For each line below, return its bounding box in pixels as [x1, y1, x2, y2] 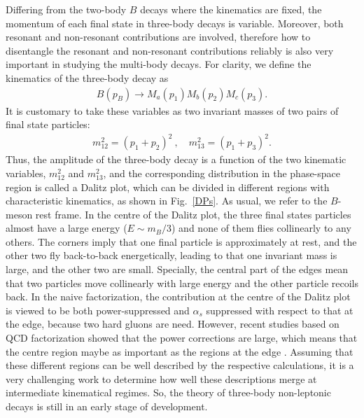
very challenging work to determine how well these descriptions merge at [6, 371, 317, 386]
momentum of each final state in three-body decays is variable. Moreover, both [6, 15, 344, 30]
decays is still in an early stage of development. [6, 399, 208, 413]
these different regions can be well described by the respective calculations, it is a [6, 358, 354, 372]
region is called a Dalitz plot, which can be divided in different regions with [6, 179, 330, 194]
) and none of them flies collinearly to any [171, 221, 351, 235]
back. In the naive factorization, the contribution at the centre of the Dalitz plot [6, 289, 351, 304]
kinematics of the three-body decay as [6, 70, 169, 85]
